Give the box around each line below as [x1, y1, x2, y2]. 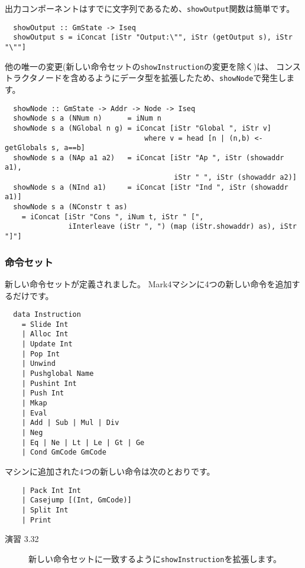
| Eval [21, 408, 47, 417]
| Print [21, 515, 51, 524]
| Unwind [21, 359, 56, 368]
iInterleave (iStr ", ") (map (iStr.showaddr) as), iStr [68, 222, 297, 231]
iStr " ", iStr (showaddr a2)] [174, 173, 297, 182]
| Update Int [21, 340, 73, 349]
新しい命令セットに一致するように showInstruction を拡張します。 [28, 552, 281, 564]
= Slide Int [21, 320, 69, 329]
